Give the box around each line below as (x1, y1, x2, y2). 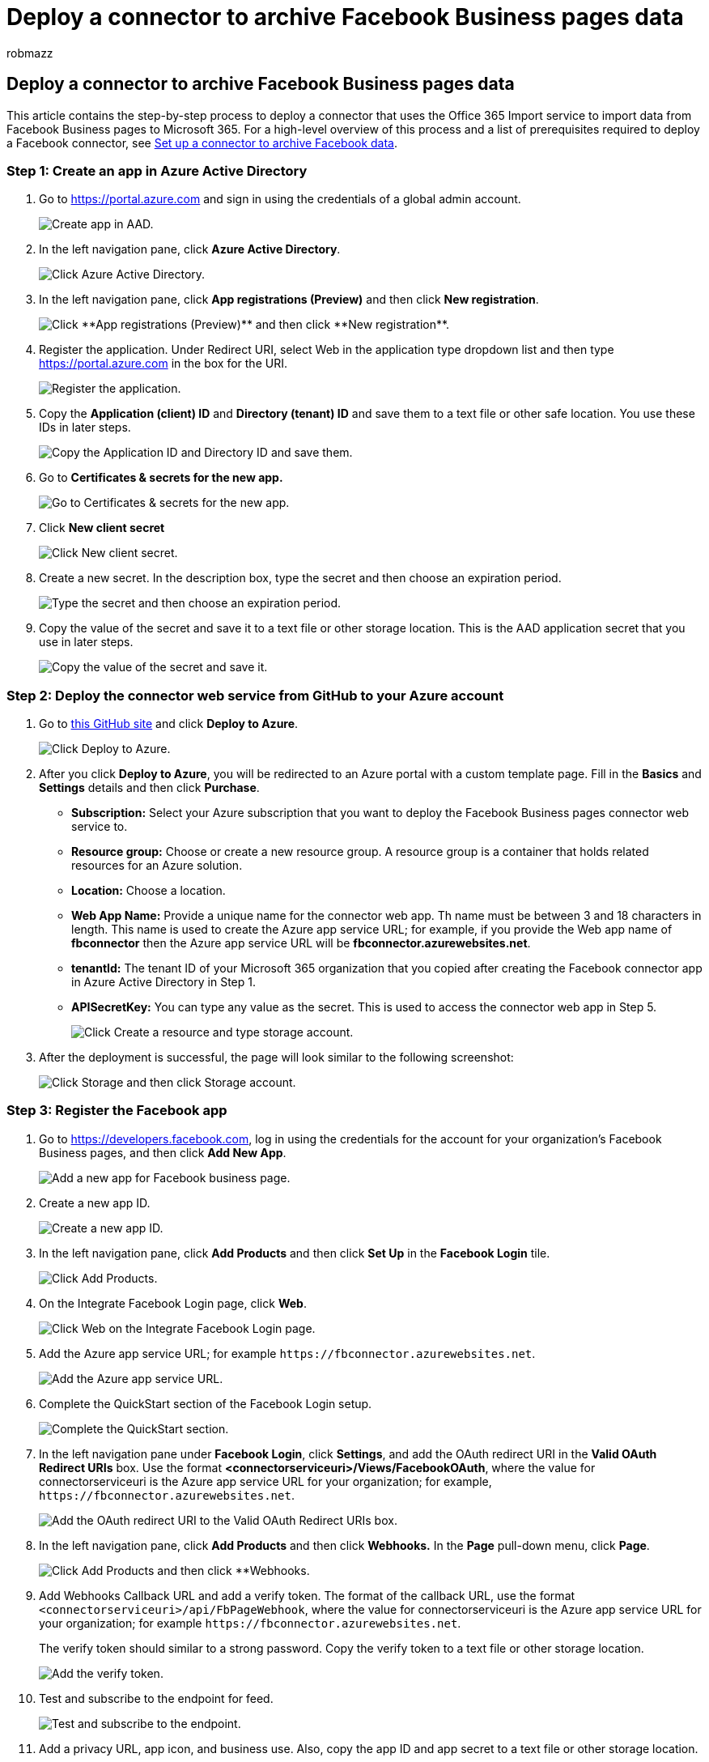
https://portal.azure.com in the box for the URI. (39, 356, 287, 371)
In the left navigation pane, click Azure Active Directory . (39, 242, 341, 257)
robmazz (6, 45, 53, 60)
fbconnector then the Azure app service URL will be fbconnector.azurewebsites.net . (71, 936, 531, 951)
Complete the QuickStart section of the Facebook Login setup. (39, 1396, 372, 1411)
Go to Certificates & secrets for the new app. (39, 470, 283, 485)
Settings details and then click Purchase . (39, 781, 260, 795)
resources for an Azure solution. (71, 858, 243, 873)
